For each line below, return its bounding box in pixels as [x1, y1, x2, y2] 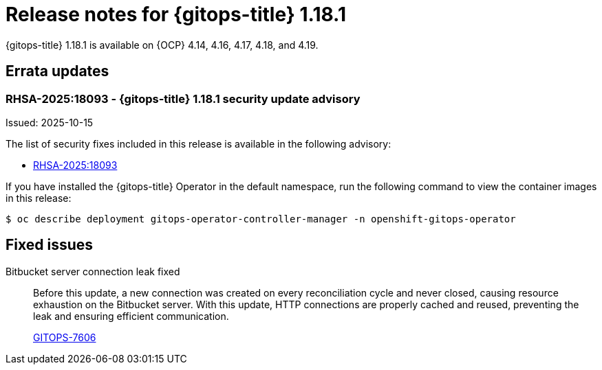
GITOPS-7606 [33, 331, 96, 343]
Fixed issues [6, 236, 94, 254]
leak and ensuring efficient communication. [33, 310, 229, 322]
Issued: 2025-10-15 [6, 116, 94, 128]
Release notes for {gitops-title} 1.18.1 [6, 3, 347, 26]
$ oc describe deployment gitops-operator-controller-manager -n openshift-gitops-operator [6, 213, 516, 224]
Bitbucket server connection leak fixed [6, 265, 180, 277]
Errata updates [6, 62, 109, 80]
